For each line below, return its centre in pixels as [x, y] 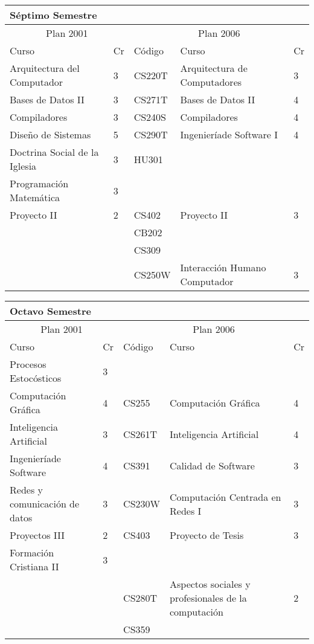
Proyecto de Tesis [207, 535]
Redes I [186, 510]
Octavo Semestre [50, 311]
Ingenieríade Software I [229, 134]
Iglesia [23, 166]
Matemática [35, 197]
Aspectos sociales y [210, 584]
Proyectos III [37, 535]
